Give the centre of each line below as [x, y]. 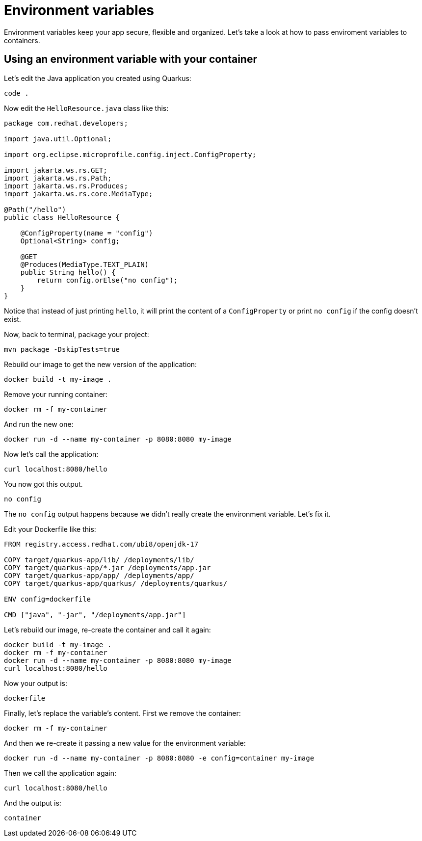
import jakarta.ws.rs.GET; [56, 170]
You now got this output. [43, 484]
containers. [22, 40]
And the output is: [33, 803]
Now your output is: [36, 683]
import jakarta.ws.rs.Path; [58, 178]
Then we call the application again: [60, 773]
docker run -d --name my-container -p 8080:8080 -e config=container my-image [159, 758]
